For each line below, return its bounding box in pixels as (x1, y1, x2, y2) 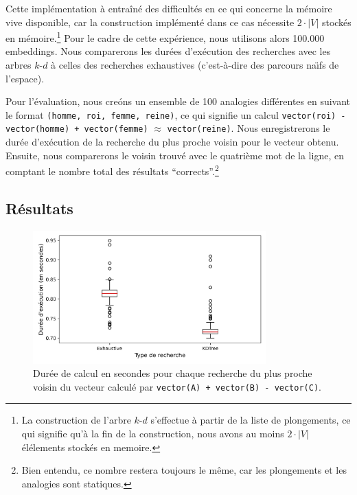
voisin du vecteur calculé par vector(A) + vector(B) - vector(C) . (33, 379, 321, 393)
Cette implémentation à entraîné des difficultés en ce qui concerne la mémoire (5, 1, 332, 15)
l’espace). (5, 71, 45, 85)
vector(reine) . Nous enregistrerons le (167, 121, 330, 135)
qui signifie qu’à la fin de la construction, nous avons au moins (21, 426, 284, 440)
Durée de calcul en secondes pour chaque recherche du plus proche (33, 366, 312, 380)
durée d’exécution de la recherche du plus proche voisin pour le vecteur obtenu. (5, 135, 339, 149)
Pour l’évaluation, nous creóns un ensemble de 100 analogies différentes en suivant (5, 94, 351, 108)
